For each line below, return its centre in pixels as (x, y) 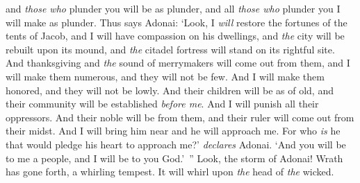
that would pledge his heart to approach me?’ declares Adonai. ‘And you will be (176, 144)
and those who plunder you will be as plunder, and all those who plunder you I (173, 8)
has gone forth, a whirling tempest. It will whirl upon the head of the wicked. (170, 172)
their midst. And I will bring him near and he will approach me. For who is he (173, 131)
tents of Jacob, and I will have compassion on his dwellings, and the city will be (175, 36)
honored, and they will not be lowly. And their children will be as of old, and (170, 90)
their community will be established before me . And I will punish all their (162, 104)
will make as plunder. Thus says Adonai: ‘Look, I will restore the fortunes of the (177, 22)
